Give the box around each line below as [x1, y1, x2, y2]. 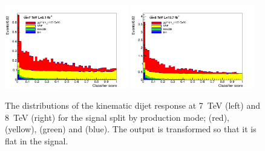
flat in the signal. [5, 134, 68, 147]
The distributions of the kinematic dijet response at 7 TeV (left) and [5, 98, 260, 111]
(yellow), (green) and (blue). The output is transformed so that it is [5, 123, 257, 135]
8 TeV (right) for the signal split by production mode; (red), [5, 111, 229, 123]
